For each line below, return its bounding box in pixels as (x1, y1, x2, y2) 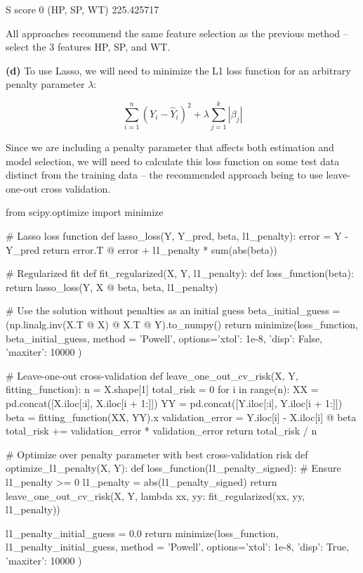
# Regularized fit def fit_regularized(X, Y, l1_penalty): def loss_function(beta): (6, 266, 354, 281)
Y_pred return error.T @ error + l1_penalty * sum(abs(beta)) (6, 242, 277, 257)
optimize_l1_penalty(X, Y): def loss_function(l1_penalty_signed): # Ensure (6, 461, 341, 475)
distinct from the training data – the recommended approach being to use (6, 167, 323, 182)
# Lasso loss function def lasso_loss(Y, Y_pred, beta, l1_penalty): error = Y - (6, 228, 348, 243)
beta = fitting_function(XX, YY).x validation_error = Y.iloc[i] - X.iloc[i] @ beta (6, 409, 357, 424)
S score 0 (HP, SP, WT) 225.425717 (6, 2, 159, 16)
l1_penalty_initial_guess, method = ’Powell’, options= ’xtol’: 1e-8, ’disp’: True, (6, 539, 350, 554)
